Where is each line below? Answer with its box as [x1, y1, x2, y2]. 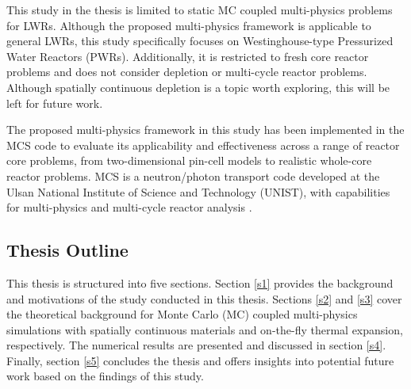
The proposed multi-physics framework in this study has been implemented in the [6, 121, 405, 138]
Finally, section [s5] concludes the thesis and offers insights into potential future [6, 352, 394, 368]
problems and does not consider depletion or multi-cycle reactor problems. [6, 63, 367, 80]
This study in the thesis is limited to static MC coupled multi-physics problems [6, 2, 393, 17]
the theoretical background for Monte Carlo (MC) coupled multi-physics [6, 306, 358, 322]
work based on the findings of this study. [6, 368, 204, 384]
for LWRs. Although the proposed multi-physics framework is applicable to [6, 17, 371, 33]
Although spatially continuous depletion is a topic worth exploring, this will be [6, 78, 390, 95]
